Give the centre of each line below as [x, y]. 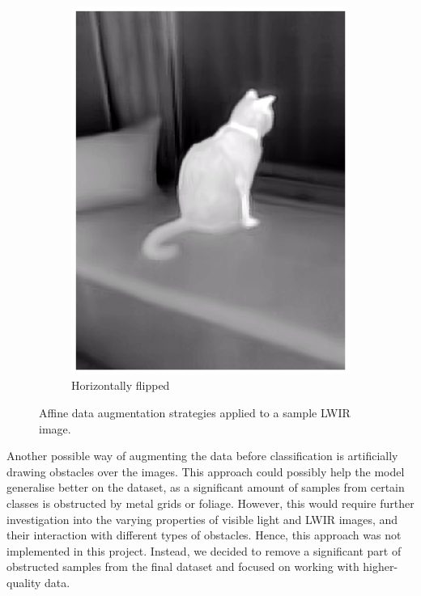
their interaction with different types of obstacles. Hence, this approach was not [204, 535]
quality [24, 582]
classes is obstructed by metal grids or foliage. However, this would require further [210, 503]
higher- [381, 566]
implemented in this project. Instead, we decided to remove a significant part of [204, 550]
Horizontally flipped [121, 385]
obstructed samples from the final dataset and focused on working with [183, 566]
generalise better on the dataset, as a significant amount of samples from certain [206, 487]
